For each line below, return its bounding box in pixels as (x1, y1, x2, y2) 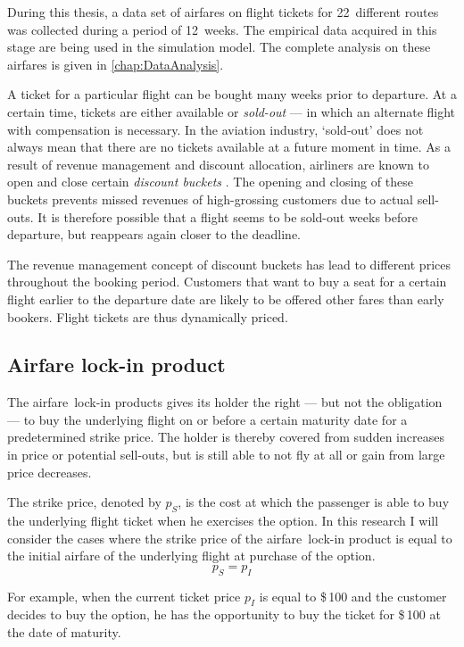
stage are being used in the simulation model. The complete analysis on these (7, 37, 431, 56)
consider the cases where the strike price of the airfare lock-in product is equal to (7, 528, 452, 547)
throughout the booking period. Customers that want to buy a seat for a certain (7, 272, 447, 291)
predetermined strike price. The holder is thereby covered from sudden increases (7, 427, 444, 446)
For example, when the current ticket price (7, 586, 241, 605)
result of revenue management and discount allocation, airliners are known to (7, 154, 429, 173)
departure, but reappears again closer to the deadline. (7, 225, 301, 244)
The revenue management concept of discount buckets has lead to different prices (7, 254, 451, 273)
